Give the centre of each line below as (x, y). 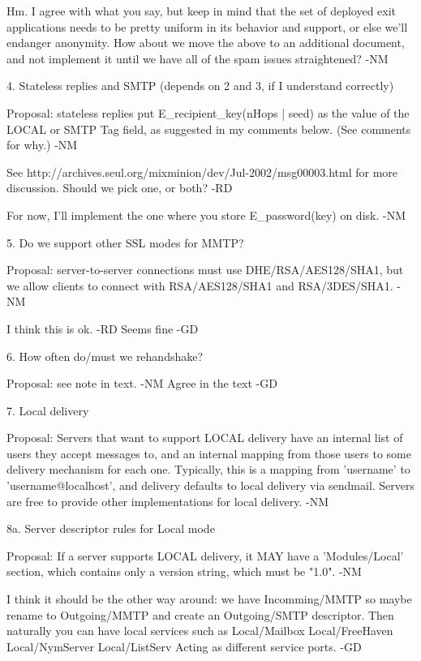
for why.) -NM (42, 145)
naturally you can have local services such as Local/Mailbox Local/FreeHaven (200, 631)
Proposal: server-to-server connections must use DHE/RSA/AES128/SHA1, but (205, 270)
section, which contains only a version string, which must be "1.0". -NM (184, 571)
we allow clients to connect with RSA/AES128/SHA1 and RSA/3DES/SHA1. (200, 285)
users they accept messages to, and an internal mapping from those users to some (209, 453)
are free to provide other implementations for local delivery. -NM (168, 501)
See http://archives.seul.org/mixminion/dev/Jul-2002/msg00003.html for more (202, 172)
